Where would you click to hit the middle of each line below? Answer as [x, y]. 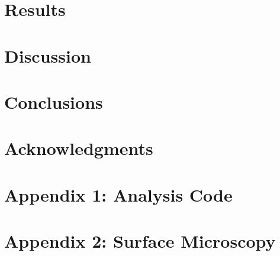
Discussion [48, 55]
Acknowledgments [79, 148]
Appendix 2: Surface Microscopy [140, 241]
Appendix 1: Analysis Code [118, 194]
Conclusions [54, 101]
